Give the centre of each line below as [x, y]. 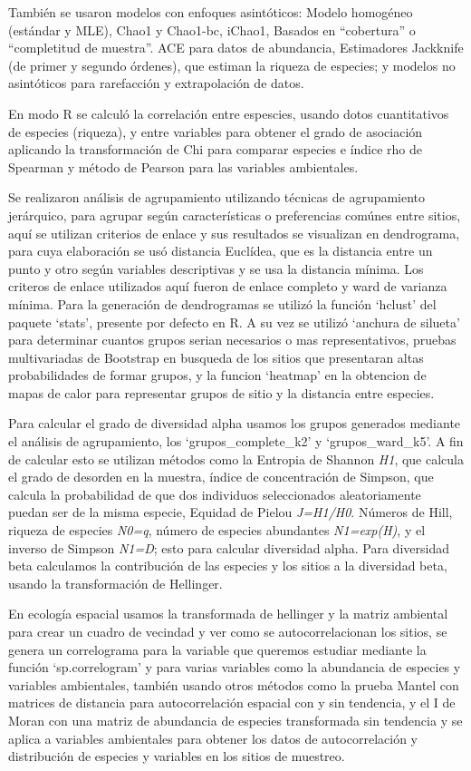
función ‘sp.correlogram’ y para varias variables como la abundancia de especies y [235, 667]
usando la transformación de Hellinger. [115, 583]
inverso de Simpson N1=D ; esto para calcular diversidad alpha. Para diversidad [229, 547]
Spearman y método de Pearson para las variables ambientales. [183, 166]
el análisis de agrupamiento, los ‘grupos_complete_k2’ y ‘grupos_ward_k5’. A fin [236, 441]
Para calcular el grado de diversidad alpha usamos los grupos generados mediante [235, 423]
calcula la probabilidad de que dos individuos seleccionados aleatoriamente [215, 494]
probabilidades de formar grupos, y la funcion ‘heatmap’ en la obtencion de [217, 375]
